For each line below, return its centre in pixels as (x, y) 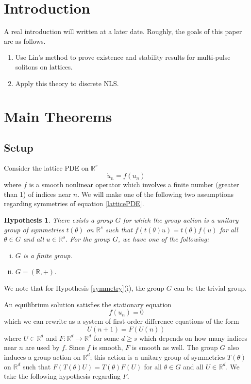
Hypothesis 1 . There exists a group (59, 220)
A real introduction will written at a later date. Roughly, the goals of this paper (123, 31)
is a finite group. (48, 255)
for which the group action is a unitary (181, 220)
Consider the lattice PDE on (46, 167)
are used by (42, 347)
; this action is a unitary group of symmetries (158, 357)
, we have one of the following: (163, 239)
